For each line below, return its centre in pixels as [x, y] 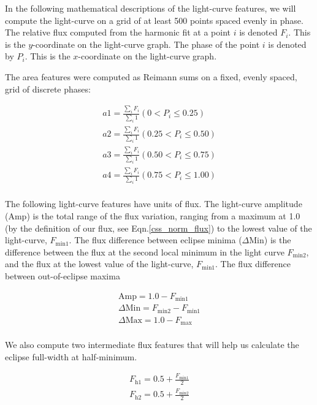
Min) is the [270, 240]
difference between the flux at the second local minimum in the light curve [145, 252]
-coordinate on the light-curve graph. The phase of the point [146, 44]
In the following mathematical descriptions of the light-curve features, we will [151, 8]
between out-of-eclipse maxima [63, 276]
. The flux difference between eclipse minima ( [155, 240]
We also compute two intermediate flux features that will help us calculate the [152, 345]
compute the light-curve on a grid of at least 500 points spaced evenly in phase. [154, 20]
